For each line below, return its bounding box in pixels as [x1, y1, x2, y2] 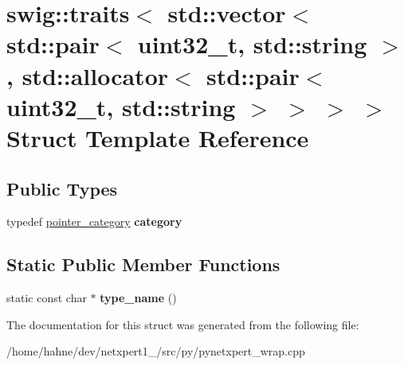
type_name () [100, 289, 177, 306]
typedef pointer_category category [6, 213, 182, 230]
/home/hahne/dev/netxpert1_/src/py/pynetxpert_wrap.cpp [6, 343, 305, 359]
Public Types [6, 176, 118, 200]
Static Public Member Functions [6, 252, 280, 277]
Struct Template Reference [6, 121, 309, 153]
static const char [6, 289, 87, 306]
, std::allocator [6, 59, 169, 91]
